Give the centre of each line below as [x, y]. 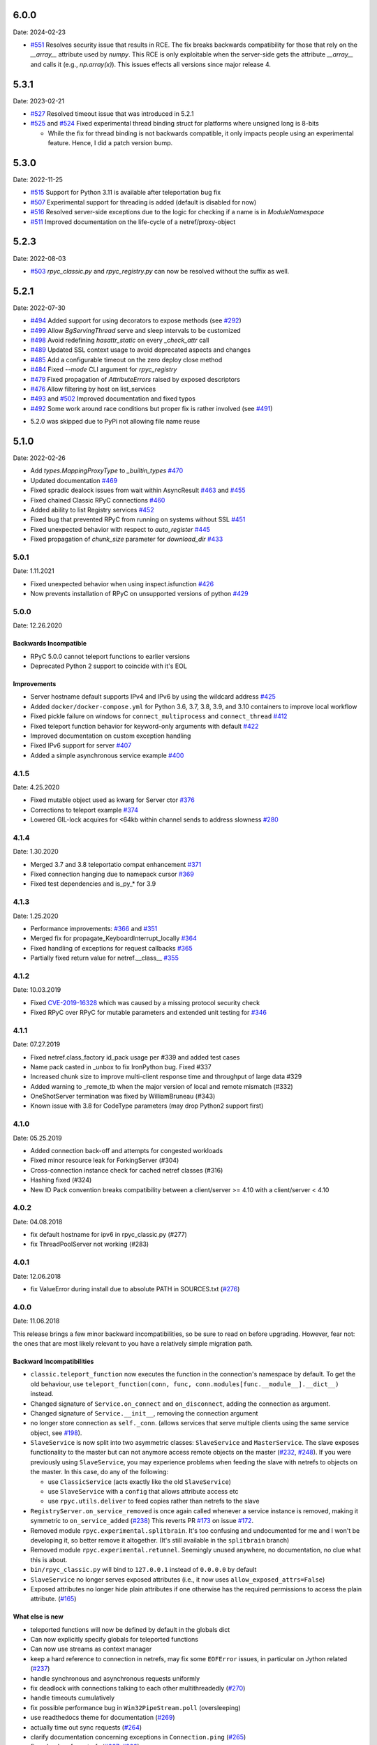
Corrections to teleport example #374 [84, 810]
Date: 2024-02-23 [39, 32]
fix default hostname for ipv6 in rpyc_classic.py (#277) [109, 1235]
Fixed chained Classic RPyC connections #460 [98, 500]
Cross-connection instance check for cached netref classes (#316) [127, 1170]
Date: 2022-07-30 [39, 308]
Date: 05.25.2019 [37, 1138]
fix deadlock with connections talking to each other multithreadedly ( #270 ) [138, 1688]
